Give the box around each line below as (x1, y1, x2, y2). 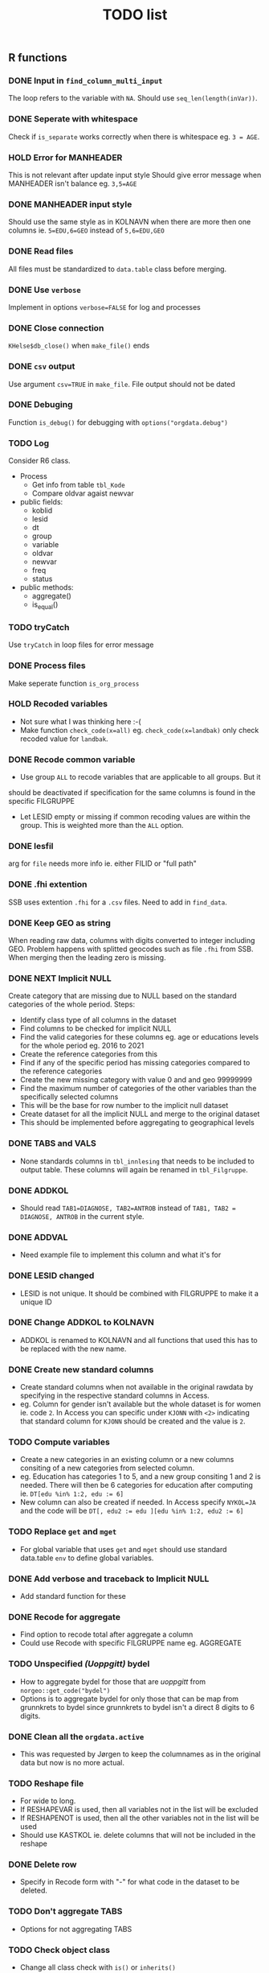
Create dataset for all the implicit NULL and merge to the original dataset (19, 1109, 260, 1119)
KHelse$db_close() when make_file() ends (8, 340, 150, 351)
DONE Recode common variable (8, 754, 136, 765)
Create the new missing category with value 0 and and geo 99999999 (19, 1075, 253, 1085)
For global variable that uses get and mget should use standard (19, 1544, 227, 1554)
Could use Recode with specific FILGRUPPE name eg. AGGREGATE (19, 1638, 243, 1648)
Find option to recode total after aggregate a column (19, 1629, 194, 1639)
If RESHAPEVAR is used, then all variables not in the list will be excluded (19, 1805, 259, 1814)
